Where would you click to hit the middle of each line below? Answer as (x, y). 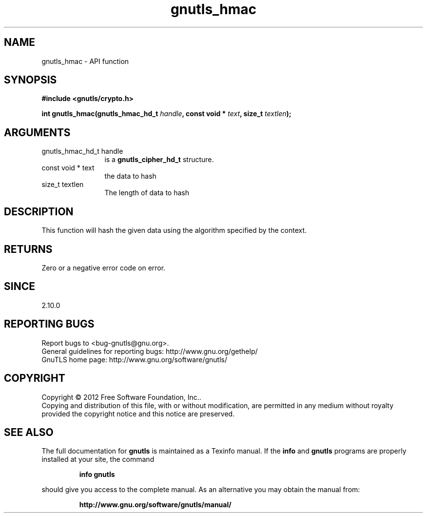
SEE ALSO (29, 432)
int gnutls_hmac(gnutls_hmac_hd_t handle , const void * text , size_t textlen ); (166, 114)
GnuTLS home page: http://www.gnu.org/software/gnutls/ (134, 359)
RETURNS (28, 249)
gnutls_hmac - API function (85, 61)
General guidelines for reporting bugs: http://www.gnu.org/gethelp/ (150, 351)
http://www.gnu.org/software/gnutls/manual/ (155, 505)
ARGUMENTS (37, 132)
